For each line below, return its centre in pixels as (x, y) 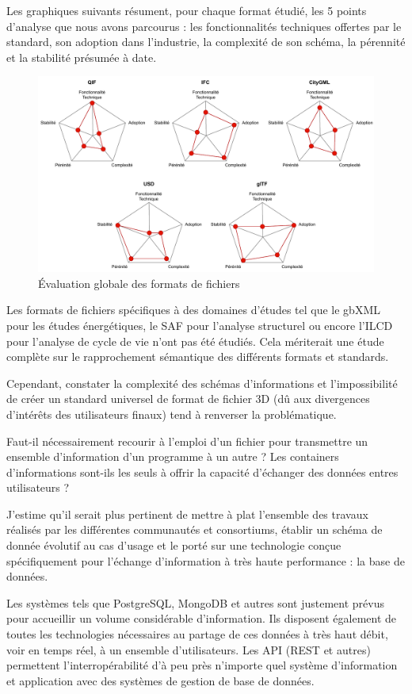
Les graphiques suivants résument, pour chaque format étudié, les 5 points (187, 10)
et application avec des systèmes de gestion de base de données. (160, 680)
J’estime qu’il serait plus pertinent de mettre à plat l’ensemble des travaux (187, 514)
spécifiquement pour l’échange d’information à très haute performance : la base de (206, 560)
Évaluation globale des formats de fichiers (139, 283)
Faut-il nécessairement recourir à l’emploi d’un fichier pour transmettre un (187, 441)
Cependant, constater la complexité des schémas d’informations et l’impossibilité (202, 383)
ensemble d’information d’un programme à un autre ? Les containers (173, 456)
